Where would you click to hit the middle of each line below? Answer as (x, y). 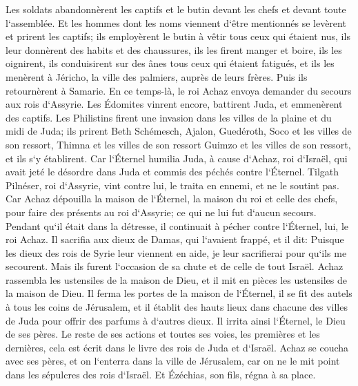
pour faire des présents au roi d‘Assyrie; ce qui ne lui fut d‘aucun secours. (161, 212)
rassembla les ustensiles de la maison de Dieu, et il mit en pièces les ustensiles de (176, 279)
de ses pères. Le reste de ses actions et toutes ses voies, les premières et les (163, 334)
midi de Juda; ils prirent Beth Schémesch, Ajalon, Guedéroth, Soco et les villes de (179, 131)
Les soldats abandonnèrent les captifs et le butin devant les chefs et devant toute (176, 9)
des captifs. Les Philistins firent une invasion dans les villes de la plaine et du (169, 117)
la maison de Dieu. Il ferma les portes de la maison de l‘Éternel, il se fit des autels (179, 293)
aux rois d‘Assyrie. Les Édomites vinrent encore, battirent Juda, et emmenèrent (174, 104)
